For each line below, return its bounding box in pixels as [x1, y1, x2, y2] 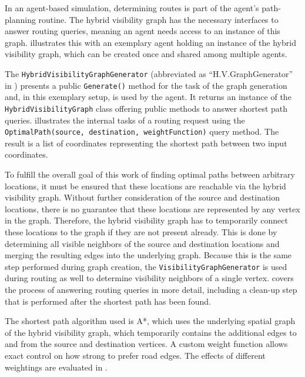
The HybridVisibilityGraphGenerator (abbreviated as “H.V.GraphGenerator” [5, 67, 293, 79]
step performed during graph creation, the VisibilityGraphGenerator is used [5, 260, 287, 272]
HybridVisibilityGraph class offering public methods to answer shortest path [5, 102, 288, 114]
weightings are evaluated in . [5, 361, 108, 373]
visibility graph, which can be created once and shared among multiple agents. [5, 48, 287, 60]
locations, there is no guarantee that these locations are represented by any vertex [5, 202, 300, 215]
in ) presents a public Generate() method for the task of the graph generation [5, 79, 287, 91]
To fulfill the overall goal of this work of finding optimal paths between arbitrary [5, 168, 295, 180]
